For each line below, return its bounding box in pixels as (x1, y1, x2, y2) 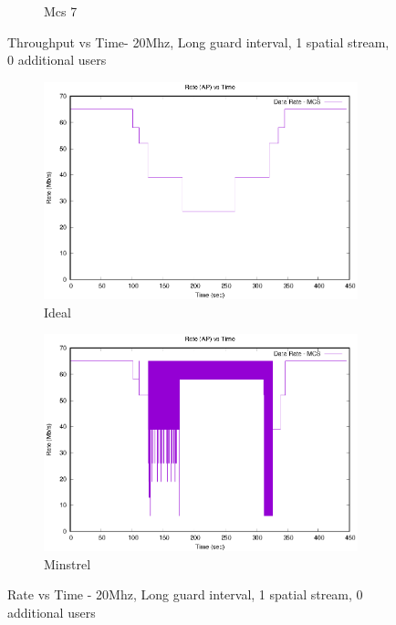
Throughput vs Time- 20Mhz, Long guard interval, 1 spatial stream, (7, 32, 390, 51)
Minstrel (44, 554, 91, 573)
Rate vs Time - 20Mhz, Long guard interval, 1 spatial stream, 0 (7, 585, 363, 604)
